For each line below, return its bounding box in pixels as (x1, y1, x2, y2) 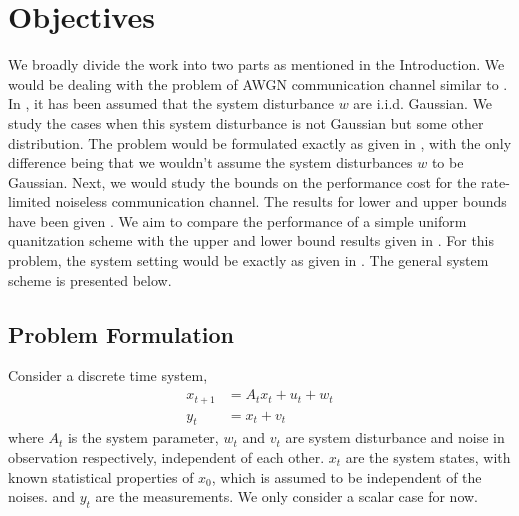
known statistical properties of (8, 466, 194, 487)
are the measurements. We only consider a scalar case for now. (95, 486, 478, 507)
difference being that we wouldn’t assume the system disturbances (8, 152, 413, 173)
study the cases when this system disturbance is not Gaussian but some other (8, 112, 484, 133)
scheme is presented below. (8, 269, 172, 290)
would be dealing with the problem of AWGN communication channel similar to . (8, 73, 508, 94)
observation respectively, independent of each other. (8, 446, 325, 467)
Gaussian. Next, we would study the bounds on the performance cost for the (8, 171, 477, 192)
